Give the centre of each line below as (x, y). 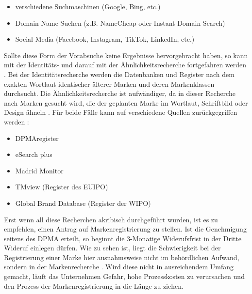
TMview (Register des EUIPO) (62, 187)
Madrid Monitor (39, 170)
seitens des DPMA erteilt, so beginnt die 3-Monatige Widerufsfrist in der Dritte (123, 238)
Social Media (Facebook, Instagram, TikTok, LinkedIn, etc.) (105, 39)
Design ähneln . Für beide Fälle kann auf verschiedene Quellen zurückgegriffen (121, 112)
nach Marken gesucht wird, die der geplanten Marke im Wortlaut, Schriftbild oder (126, 102)
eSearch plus (34, 154)
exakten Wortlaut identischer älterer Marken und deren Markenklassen (109, 84)
